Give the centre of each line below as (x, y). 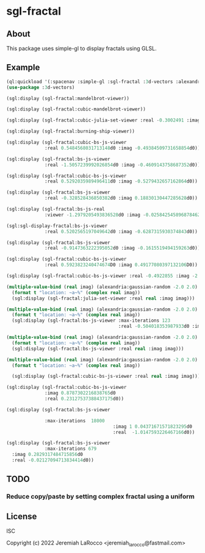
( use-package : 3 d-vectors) (41, 87)
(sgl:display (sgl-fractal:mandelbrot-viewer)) (68, 98)
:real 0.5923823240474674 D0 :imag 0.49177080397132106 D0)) (121, 265)
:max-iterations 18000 (75, 421)
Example (23, 67)
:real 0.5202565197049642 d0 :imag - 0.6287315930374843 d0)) (121, 231)
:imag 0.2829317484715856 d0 (48, 455)
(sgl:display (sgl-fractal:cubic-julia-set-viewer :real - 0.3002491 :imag (103, 120)
